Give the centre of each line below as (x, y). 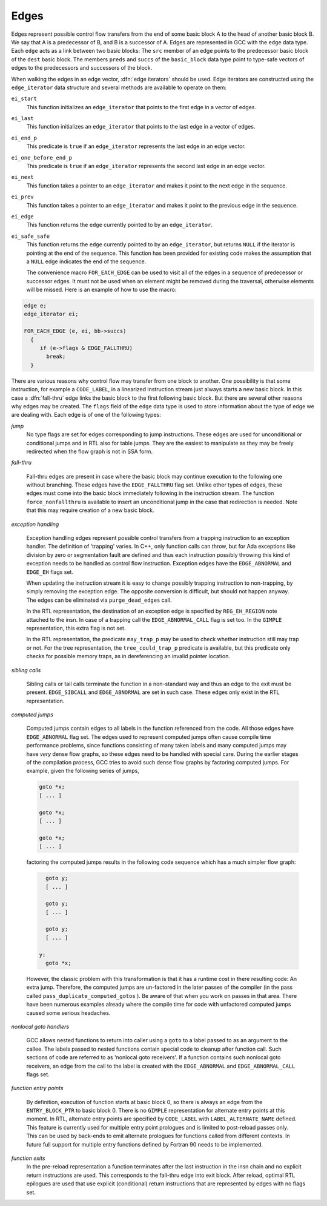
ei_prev (23, 197)
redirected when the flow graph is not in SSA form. (90, 451)
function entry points (37, 1088)
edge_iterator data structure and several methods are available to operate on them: (119, 87)
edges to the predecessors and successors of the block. (82, 68)
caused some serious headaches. (68, 1012)
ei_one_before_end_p (42, 157)
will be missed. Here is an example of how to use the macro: (101, 290)
